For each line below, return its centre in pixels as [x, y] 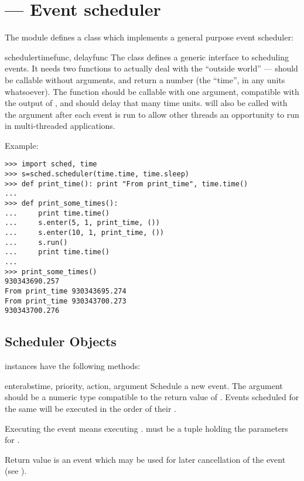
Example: [22, 145]
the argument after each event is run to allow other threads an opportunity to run [152, 114]
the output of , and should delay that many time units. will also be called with [146, 103]
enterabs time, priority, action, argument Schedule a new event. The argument [144, 385]
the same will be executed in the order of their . [91, 408]
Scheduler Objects [61, 341]
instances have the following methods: [73, 366]
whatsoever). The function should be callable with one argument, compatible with [152, 91]
